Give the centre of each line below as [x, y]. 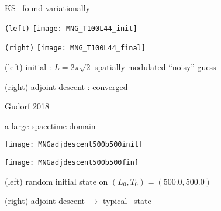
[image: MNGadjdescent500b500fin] [72, 162]
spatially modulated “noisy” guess [156, 66]
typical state [127, 201]
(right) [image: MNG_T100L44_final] [75, 48]
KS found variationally [47, 8]
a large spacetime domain [50, 125]
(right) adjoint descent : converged [66, 86]
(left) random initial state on [56, 181]
